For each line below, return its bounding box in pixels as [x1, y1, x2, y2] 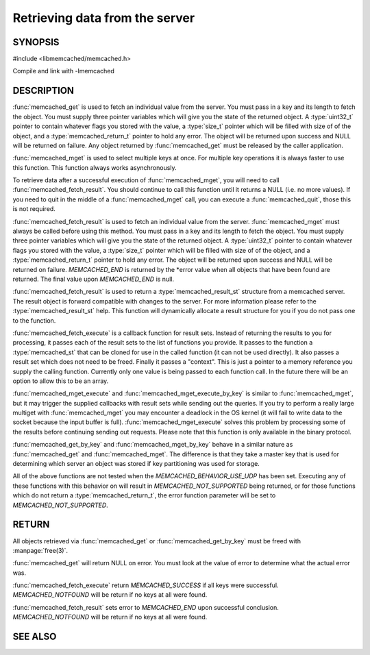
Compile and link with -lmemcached [12, 67, 114, 75]
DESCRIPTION [12, 85, 75, 97]
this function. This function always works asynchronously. [12, 163, 177, 171]
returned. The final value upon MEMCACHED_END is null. [12, 275, 175, 283]
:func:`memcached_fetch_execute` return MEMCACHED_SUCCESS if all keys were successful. [12, 581, 279, 589]
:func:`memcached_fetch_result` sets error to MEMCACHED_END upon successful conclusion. [12, 603, 279, 611]
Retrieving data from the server [12, 10, 195, 25]
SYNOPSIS [12, 36, 60, 48]
